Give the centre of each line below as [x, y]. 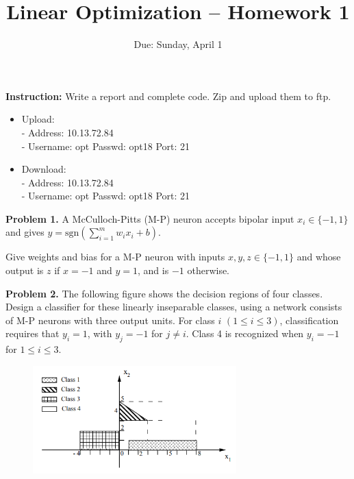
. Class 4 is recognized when [245, 333]
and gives [25, 232]
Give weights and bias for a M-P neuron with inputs [115, 257]
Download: [44, 169]
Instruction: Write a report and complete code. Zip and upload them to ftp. [168, 96]
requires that [33, 333]
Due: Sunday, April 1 [178, 44]
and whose [319, 257]
